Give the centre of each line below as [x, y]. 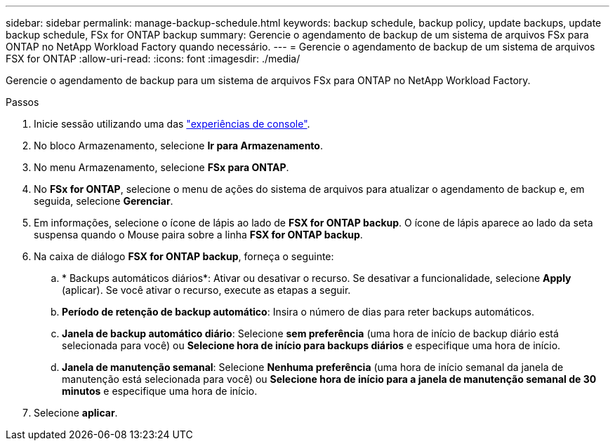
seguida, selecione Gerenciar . [104, 201]
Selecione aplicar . [76, 413]
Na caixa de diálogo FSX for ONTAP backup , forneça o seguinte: [184, 256]
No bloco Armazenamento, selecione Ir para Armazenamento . [178, 146]
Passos [22, 102]
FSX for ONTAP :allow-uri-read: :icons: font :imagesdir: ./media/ [153, 59]
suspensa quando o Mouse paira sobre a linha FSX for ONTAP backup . [198, 235]
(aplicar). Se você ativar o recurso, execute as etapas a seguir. [206, 290]
